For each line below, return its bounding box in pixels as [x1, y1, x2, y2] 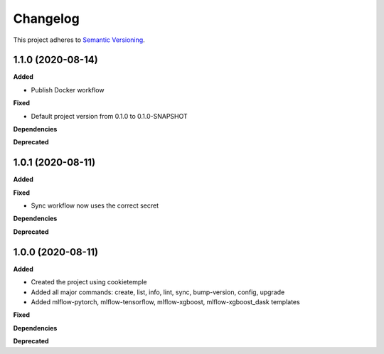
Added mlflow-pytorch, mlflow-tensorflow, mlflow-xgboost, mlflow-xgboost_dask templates [31, 297, 300, 306]
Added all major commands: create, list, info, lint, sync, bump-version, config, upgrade [31, 288, 285, 296]
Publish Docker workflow [31, 85, 105, 94]
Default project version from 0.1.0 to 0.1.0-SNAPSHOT [31, 112, 188, 120]
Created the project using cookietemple [31, 278, 147, 286]
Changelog [13, 11, 80, 26]
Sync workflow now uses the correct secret [31, 201, 159, 210]
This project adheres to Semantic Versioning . [13, 36, 145, 44]
